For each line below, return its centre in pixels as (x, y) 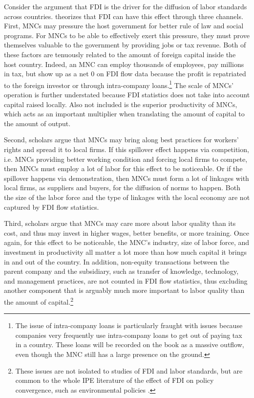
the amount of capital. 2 (39, 301)
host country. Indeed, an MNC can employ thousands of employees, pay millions (124, 64)
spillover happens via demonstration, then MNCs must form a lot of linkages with (127, 178)
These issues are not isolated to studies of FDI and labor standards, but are (129, 370)
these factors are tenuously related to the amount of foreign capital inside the (120, 54)
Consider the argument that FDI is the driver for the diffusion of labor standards (126, 6)
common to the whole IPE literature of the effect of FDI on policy (115, 380)
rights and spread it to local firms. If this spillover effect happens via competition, (127, 149)
